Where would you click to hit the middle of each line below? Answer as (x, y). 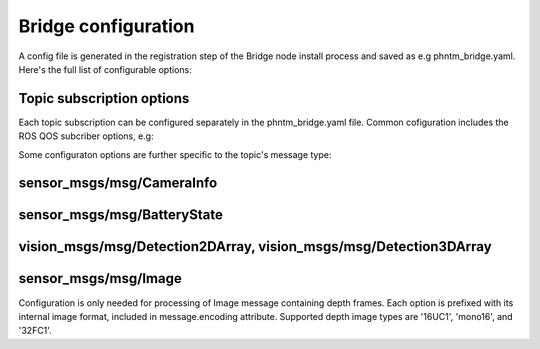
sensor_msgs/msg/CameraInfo (118, 183)
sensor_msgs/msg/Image (100, 278)
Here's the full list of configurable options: (105, 69)
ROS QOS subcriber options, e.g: (86, 136)
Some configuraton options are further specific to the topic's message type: (175, 154)
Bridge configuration (106, 26)
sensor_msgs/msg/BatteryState (121, 215)
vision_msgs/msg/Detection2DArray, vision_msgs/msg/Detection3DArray (255, 246)
